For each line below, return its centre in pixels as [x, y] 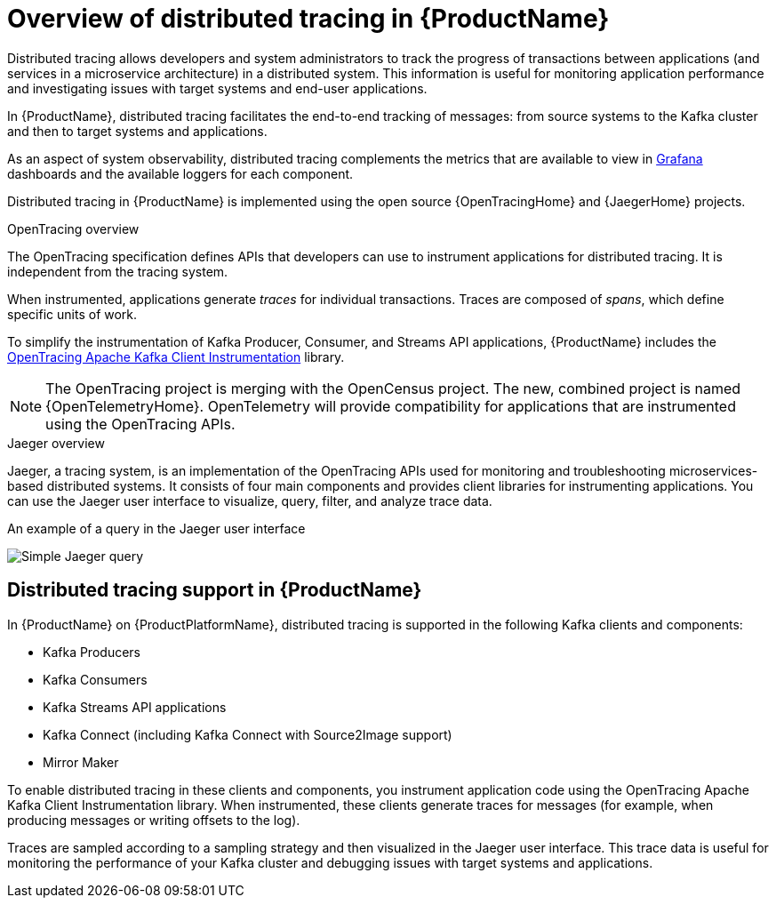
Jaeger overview [56, 443]
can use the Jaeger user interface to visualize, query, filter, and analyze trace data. [250, 501]
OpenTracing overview [73, 228]
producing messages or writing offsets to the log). [154, 820]
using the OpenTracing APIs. [140, 424]
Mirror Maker [81, 762]
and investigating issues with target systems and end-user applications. [217, 88]
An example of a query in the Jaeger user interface [156, 528]
